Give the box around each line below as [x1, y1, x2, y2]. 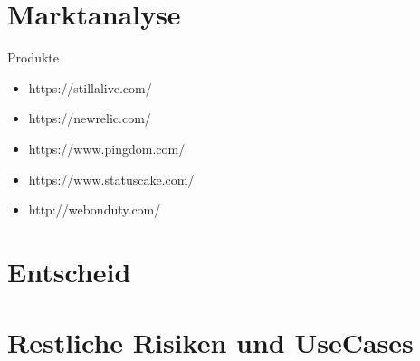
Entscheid [7, 252, 131, 290]
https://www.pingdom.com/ [28, 138, 186, 157]
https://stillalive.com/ [28, 78, 152, 97]
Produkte [7, 48, 60, 67]
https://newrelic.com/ [28, 109, 151, 128]
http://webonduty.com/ [28, 200, 161, 219]
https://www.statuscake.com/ [28, 169, 195, 188]
